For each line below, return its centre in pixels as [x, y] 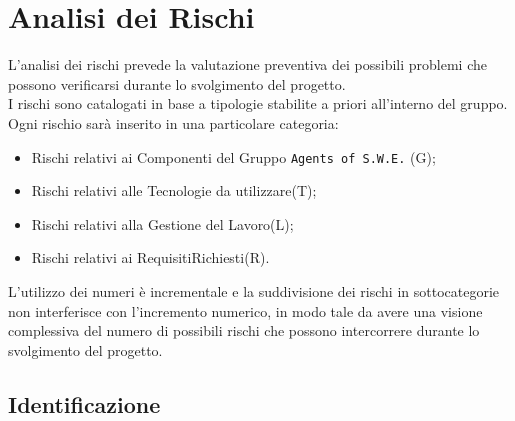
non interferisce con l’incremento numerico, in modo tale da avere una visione [245, 310]
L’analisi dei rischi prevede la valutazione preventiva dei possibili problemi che [247, 64]
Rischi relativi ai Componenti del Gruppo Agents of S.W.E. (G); [233, 156]
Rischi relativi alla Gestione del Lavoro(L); [162, 223]
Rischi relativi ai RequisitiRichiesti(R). [150, 257]
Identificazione [84, 403]
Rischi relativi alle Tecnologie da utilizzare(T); [174, 190]
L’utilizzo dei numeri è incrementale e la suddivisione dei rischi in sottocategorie [254, 290]
